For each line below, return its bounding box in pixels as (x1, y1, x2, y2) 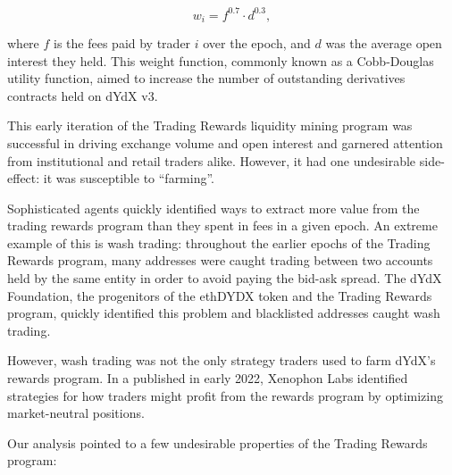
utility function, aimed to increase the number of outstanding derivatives (7, 69, 406, 87)
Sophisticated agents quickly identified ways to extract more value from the (7, 198, 420, 217)
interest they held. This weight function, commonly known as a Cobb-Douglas (7, 51, 434, 70)
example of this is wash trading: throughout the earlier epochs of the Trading (7, 233, 431, 252)
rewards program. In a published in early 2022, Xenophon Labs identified (7, 369, 408, 387)
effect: (7, 169, 40, 187)
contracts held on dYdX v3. (7, 86, 158, 104)
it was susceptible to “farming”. (43, 169, 215, 187)
